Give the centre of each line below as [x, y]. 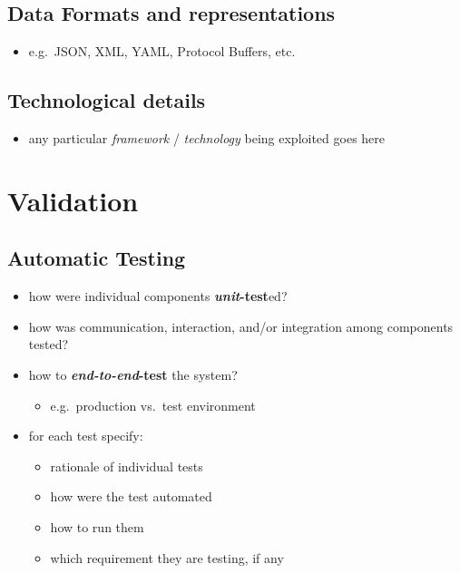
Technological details [107, 100]
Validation [73, 200]
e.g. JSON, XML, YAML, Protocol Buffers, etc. [162, 51]
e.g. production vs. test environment [153, 405]
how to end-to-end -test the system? [133, 374]
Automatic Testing [97, 258]
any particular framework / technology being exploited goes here [207, 138]
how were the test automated [131, 496]
